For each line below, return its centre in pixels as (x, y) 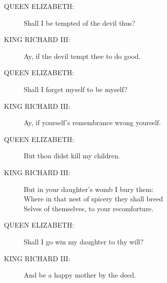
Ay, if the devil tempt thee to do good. (82, 56)
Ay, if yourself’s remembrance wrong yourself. (92, 122)
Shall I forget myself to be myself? (76, 89)
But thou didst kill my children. (72, 156)
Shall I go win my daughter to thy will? (84, 241)
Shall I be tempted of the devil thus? (80, 23)
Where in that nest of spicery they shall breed (93, 199)
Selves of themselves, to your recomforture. (89, 208)
